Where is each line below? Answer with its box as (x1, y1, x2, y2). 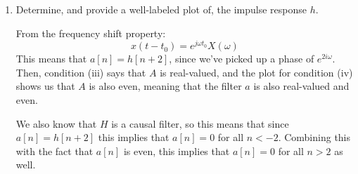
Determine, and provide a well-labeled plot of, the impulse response (15, 2, 307, 16)
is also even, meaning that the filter (89, 79, 242, 93)
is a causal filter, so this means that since (111, 116, 289, 130)
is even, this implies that (123, 143, 230, 158)
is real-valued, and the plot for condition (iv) (160, 65, 353, 79)
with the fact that (15, 143, 94, 158)
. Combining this (278, 130, 351, 145)
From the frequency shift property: (15, 25, 166, 40)
